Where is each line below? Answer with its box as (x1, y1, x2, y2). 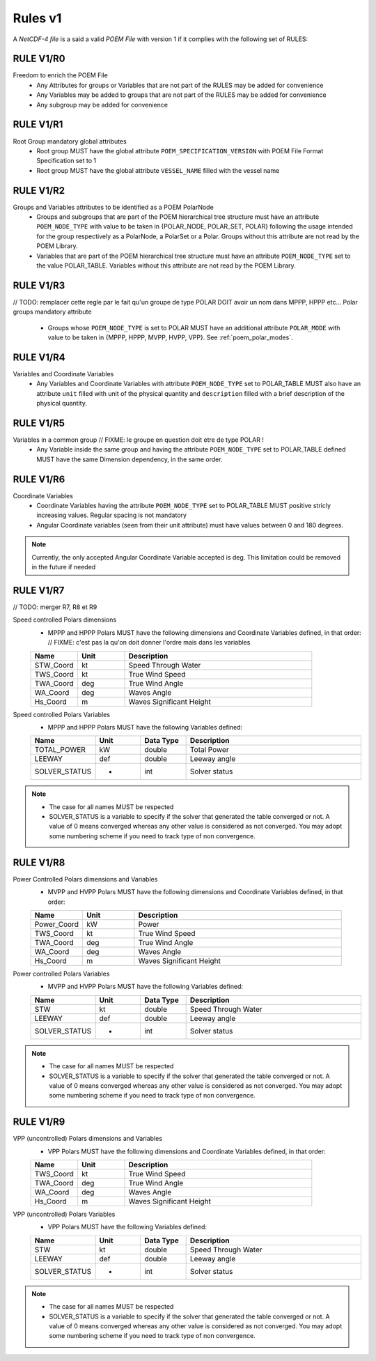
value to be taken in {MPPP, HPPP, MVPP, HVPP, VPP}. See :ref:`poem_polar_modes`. (47, 333, 293, 341)
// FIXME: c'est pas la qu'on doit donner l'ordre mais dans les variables (47, 638, 251, 647)
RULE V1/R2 (13, 185, 65, 197)
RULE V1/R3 (13, 279, 65, 291)
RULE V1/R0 (13, 53, 65, 65)
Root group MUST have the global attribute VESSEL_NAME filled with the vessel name (36, 166, 280, 174)
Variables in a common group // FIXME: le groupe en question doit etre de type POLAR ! (13, 436, 265, 444)
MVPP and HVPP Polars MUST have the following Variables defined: (47, 983, 244, 991)
